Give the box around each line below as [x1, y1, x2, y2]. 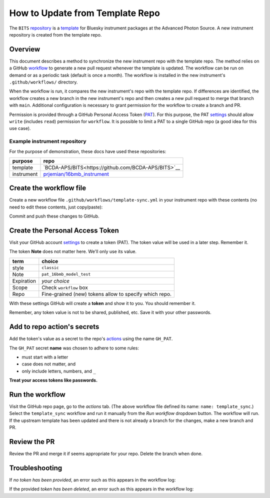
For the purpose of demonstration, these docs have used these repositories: [9, 148, 166, 154]
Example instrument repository [9, 138, 87, 145]
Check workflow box [41, 284, 88, 291]
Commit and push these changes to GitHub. [9, 213, 99, 219]
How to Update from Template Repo [9, 7, 160, 18]
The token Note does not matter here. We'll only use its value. [9, 248, 137, 254]
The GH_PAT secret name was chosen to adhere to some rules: [9, 345, 139, 351]
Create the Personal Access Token [9, 226, 119, 234]
